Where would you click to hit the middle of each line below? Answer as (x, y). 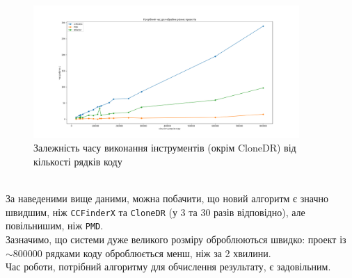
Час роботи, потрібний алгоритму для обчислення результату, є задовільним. (168, 267)
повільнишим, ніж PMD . (55, 226)
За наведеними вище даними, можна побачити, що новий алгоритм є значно (167, 198)
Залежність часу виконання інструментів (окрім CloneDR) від (165, 148)
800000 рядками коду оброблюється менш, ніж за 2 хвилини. (142, 253)
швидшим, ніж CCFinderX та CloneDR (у (91, 212)
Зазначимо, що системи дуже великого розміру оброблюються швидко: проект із (176, 239)
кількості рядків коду (78, 161)
